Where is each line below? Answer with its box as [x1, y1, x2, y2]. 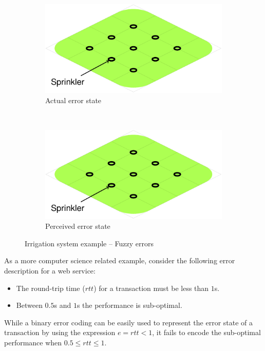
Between [16, 300, 43, 310]
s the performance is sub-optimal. [77, 300, 182, 310]
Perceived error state [45, 221, 110, 231]
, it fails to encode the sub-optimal [152, 327, 261, 338]
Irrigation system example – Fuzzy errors [25, 238, 154, 248]
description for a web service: [4, 265, 96, 276]
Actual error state [45, 95, 102, 106]
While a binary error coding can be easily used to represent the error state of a [4, 317, 253, 327]
